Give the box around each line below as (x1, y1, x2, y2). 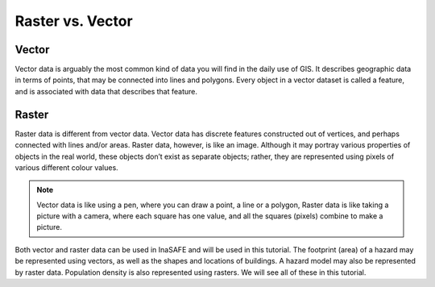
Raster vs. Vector (14, 12, 133, 30)
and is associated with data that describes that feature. (14, 86, 197, 96)
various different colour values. (14, 162, 118, 173)
